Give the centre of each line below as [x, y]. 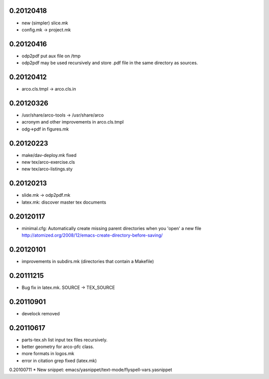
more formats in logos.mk [48, 354]
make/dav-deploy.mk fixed [49, 155]
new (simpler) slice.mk [45, 23]
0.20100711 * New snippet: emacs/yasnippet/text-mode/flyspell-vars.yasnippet [91, 370]
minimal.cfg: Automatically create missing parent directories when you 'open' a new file [112, 228]
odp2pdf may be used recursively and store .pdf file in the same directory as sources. [110, 63]
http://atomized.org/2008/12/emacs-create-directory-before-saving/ [92, 235]
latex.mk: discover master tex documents [64, 202]
